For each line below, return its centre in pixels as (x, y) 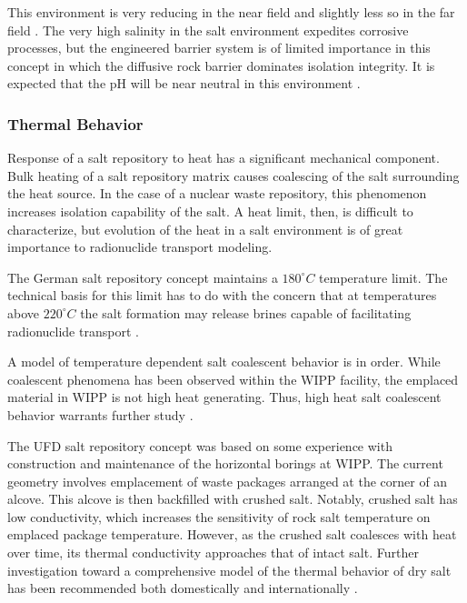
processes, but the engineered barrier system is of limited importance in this (219, 48)
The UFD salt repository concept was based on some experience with (200, 445)
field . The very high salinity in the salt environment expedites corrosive (208, 30)
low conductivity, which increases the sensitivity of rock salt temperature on (219, 516)
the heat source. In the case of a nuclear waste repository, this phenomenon (217, 193)
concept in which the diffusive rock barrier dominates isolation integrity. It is (221, 65)
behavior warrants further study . (100, 414)
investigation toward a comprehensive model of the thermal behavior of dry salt (229, 570)
